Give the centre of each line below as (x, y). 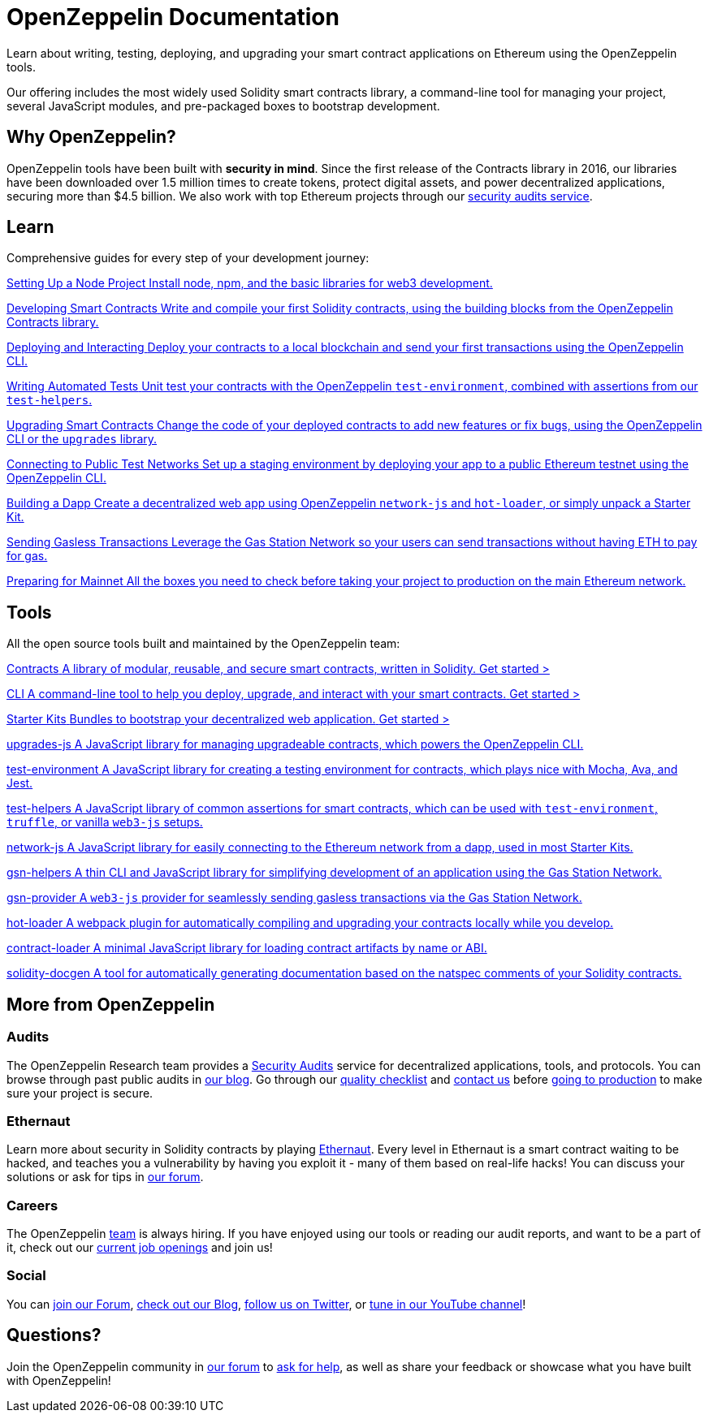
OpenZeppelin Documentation (173, 17)
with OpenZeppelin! (59, 1380)
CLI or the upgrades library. (82, 439)
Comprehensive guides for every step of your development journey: (188, 258)
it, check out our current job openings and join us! (140, 1247)
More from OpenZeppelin (111, 1004)
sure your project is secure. (80, 1093)
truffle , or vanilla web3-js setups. (105, 822)
